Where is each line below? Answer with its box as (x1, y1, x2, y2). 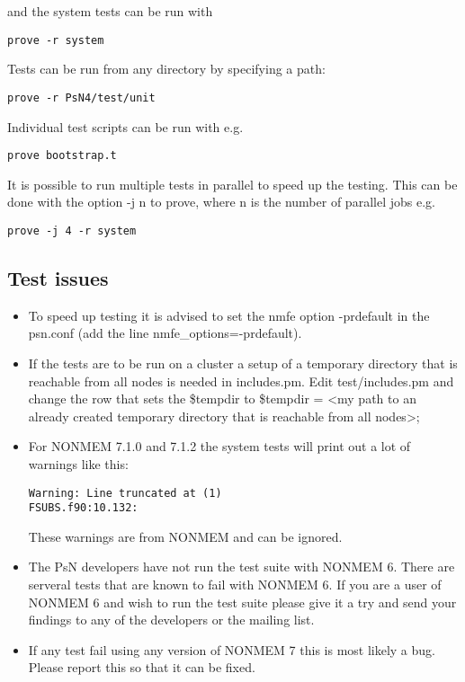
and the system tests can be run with (7, 2, 213, 20)
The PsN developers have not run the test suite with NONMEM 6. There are (28, 557, 455, 576)
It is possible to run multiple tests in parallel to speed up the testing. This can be (7, 174, 458, 193)
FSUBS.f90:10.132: (28, 501, 139, 515)
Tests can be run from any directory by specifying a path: (7, 59, 326, 78)
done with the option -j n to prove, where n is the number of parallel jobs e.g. (7, 192, 435, 211)
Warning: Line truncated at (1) (28, 486, 222, 500)
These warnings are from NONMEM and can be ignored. (28, 527, 343, 545)
